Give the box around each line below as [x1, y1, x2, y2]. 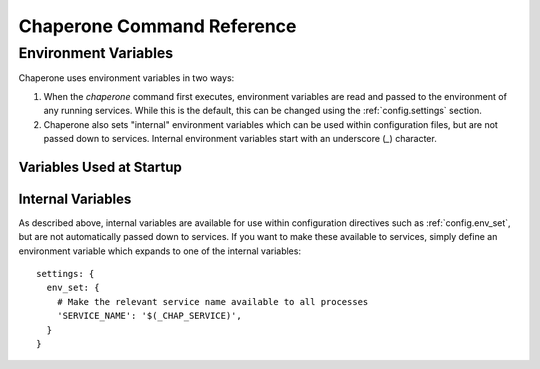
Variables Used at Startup [18, 158, 182, 175]
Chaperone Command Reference [18, 15, 297, 37]
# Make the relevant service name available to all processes [56, 296, 369, 307]
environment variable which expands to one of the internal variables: [18, 245, 302, 257]
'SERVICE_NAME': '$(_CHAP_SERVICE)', [56, 310, 242, 322]
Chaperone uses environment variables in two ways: [18, 72, 235, 84]
